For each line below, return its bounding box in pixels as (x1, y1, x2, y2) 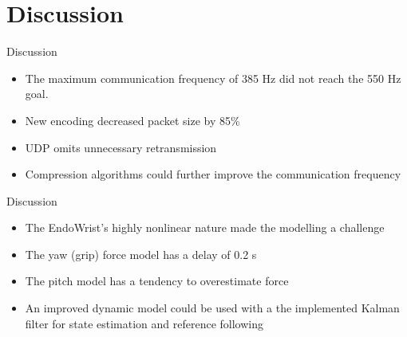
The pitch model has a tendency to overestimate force (25, 272, 289, 289)
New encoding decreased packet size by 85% (25, 112, 240, 128)
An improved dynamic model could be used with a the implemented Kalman (25, 300, 400, 316)
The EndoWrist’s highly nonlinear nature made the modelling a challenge (25, 219, 385, 236)
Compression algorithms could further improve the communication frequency (25, 166, 401, 182)
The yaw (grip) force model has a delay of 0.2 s (25, 245, 257, 262)
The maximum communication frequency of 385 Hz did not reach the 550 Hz (25, 69, 401, 86)
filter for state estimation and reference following (25, 315, 263, 331)
